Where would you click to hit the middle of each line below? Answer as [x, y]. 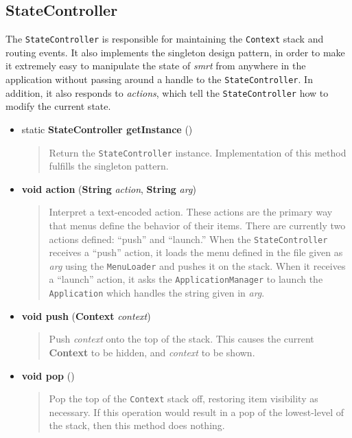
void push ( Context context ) [86, 315]
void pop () [48, 375]
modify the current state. [58, 106]
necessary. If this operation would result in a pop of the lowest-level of [197, 412]
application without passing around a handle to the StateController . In [159, 79]
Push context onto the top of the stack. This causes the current [181, 339]
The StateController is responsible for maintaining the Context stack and [165, 39]
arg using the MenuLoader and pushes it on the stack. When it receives [197, 265]
